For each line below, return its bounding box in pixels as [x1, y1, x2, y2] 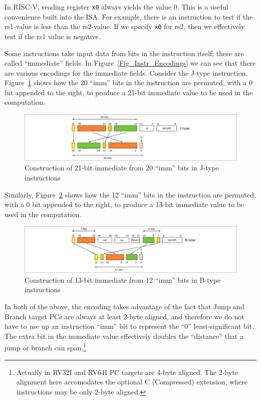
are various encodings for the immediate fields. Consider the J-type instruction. [5, 67, 248, 78]
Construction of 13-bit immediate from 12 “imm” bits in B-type [25, 274, 220, 285]
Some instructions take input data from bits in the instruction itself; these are [5, 48, 244, 58]
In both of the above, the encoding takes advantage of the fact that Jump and [5, 301, 244, 311]
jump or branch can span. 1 [5, 341, 87, 352]
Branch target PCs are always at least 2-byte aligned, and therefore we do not [5, 311, 244, 321]
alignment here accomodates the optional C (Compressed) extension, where [16, 376, 248, 387]
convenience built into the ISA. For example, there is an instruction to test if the [5, 11, 253, 22]
